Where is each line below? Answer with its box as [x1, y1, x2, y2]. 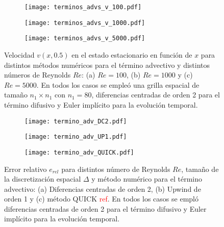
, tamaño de [181, 163, 219, 174]
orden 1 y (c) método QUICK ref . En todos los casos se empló [4, 193, 198, 204]
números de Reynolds [4, 69, 71, 80]
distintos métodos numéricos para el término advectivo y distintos [4, 59, 210, 70]
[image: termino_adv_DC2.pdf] [24, 117, 127, 125]
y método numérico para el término [91, 173, 203, 184]
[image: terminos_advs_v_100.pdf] [24, 4, 142, 11]
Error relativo [4, 163, 47, 174]
